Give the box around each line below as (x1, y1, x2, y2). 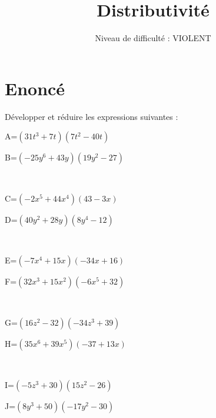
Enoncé (5, 76, 65, 100)
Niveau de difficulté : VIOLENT (95, 32, 211, 44)
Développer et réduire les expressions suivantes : (5, 110, 178, 122)
